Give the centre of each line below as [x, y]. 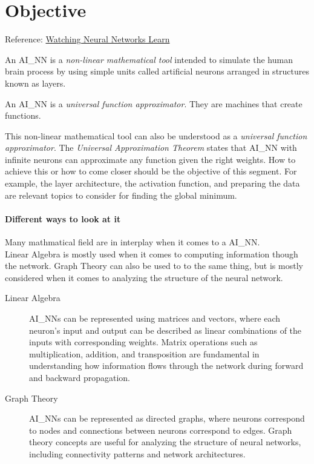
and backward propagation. [80, 377]
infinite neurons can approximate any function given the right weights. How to [150, 159]
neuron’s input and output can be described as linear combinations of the [165, 330]
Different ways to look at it [63, 218]
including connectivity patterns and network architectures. [137, 453]
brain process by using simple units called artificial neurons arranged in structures [157, 71]
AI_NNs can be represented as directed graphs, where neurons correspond [167, 418]
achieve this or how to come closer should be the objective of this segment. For [151, 171]
